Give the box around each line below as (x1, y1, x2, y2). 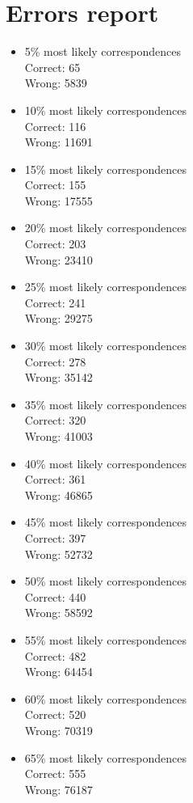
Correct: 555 (24, 765, 86, 782)
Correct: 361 (24, 471, 86, 488)
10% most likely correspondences (24, 101, 187, 118)
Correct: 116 (24, 117, 86, 134)
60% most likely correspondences (24, 690, 187, 707)
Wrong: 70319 (24, 721, 93, 738)
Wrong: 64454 (24, 663, 93, 680)
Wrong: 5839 (24, 74, 87, 91)
